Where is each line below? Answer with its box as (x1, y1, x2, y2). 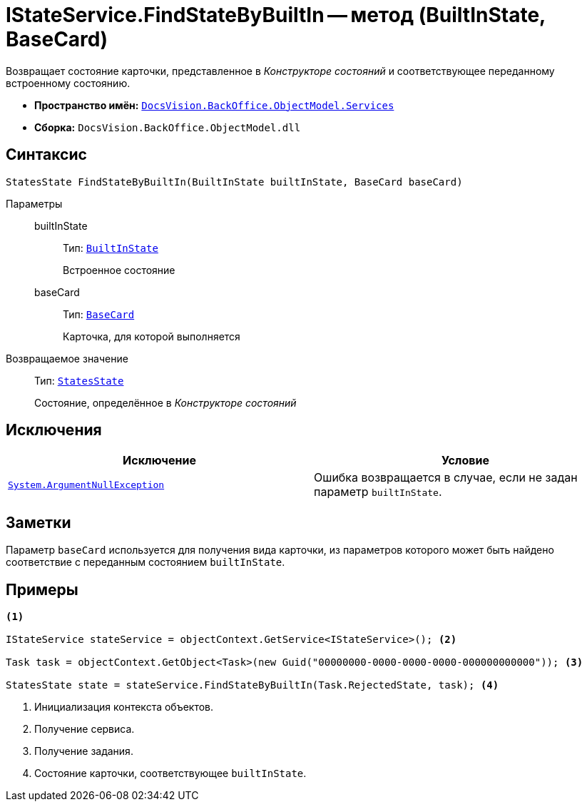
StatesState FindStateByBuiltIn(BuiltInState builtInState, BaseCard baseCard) (6, 176, 463, 188)
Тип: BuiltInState (63, 241, 158, 254)
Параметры (6, 197, 63, 210)
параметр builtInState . (314, 484, 442, 499)
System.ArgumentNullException (8, 479, 165, 490)
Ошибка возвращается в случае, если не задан (314, 470, 578, 485)
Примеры (6, 580, 78, 599)
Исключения (6, 421, 102, 440)
